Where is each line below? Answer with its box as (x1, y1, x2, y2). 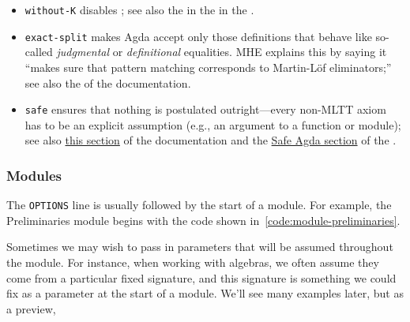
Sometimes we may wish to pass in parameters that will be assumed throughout (6, 238, 393, 255)
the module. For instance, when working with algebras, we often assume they (6, 254, 379, 270)
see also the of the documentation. (24, 74, 191, 91)
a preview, (6, 300, 56, 316)
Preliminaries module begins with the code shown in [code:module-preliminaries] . (6, 212, 401, 228)
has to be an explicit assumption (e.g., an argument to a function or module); (24, 116, 401, 133)
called (24, 43, 53, 60)
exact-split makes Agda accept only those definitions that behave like (24, 28, 372, 44)
